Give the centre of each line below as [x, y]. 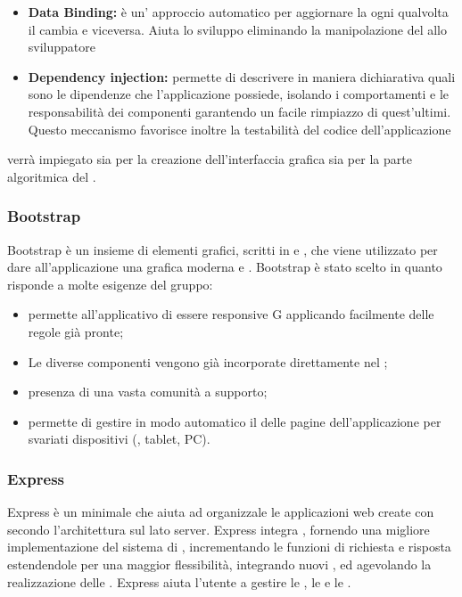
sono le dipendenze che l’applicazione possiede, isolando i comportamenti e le [239, 94]
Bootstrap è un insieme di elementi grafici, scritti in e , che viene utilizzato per [223, 249]
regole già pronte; [76, 331]
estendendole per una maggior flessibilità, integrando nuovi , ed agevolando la [219, 564]
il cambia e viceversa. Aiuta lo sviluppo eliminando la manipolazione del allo [238, 29]
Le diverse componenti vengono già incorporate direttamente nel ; [208, 361]
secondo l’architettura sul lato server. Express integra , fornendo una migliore [219, 529]
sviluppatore [62, 47]
